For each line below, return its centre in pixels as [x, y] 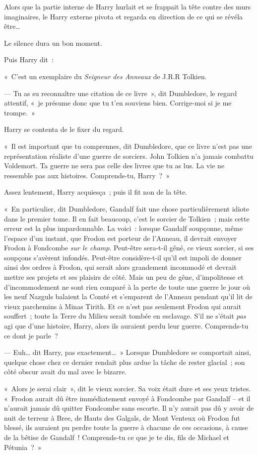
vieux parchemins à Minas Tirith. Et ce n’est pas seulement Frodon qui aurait [123, 306]
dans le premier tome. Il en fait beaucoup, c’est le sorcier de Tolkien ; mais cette [127, 218]
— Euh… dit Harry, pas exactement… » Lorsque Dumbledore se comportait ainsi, [128, 352]
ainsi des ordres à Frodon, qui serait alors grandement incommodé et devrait [120, 267]
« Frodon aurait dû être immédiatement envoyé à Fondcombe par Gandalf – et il [127, 398]
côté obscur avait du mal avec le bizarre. [65, 372]
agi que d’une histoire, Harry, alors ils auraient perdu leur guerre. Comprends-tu [126, 326]
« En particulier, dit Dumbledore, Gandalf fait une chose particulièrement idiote [127, 208]
